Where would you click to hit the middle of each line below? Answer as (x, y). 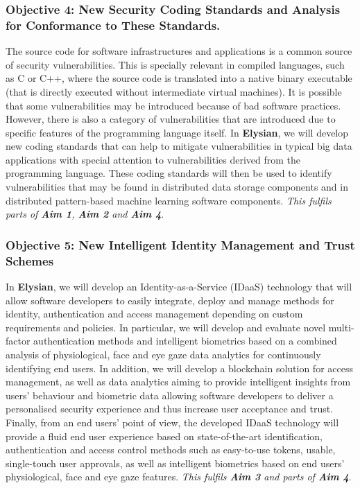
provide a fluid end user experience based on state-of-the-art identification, (164, 436)
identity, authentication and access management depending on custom (154, 314)
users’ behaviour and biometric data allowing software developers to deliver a (170, 395)
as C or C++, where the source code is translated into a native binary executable (179, 78)
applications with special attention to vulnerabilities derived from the (153, 159)
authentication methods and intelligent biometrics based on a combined (185, 341)
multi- (341, 327)
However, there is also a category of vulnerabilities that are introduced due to (171, 119)
